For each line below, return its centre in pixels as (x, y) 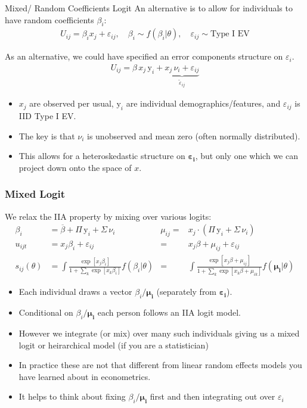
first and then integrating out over (213, 396)
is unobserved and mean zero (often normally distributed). (194, 136)
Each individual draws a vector (75, 292)
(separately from (187, 292)
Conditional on (46, 312)
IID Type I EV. (47, 115)
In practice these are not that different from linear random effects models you (160, 365)
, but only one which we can (246, 156)
